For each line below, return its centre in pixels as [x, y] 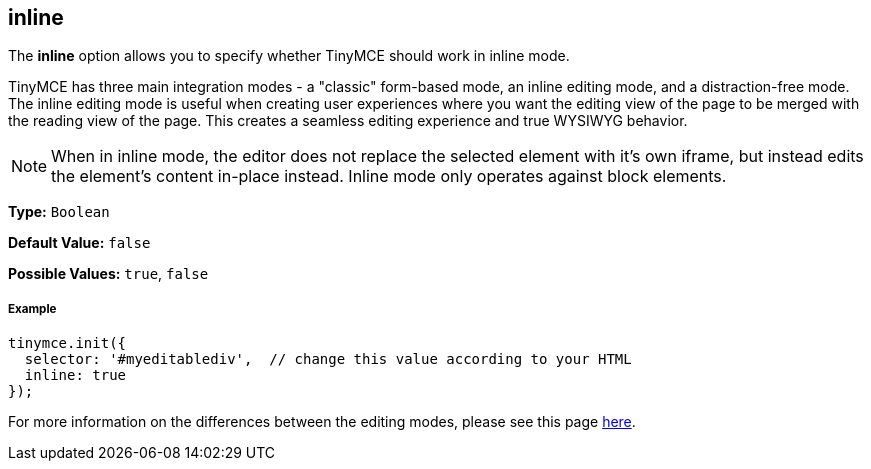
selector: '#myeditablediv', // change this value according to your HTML [328, 359]
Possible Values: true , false [108, 274]
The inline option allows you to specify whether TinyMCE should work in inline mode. [289, 56]
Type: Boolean [59, 212]
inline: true [75, 375]
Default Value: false [79, 243]
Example [32, 308]
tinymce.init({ [67, 343]
